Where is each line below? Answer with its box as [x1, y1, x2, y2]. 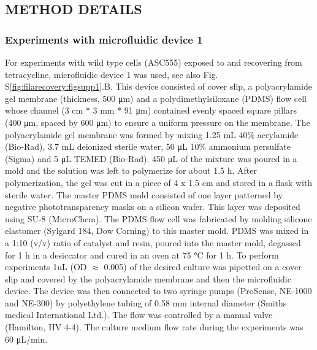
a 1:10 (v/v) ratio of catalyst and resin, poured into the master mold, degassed [5, 236, 301, 249]
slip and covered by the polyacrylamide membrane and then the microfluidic [5, 272, 291, 285]
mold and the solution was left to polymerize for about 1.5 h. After [5, 164, 257, 177]
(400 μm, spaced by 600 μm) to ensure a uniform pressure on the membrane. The [5, 115, 310, 128]
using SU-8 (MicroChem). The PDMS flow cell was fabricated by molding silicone [5, 212, 312, 225]
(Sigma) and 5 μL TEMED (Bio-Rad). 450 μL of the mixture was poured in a [5, 152, 297, 165]
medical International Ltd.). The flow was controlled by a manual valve [5, 308, 273, 321]
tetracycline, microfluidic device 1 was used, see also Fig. [5, 68, 218, 80]
